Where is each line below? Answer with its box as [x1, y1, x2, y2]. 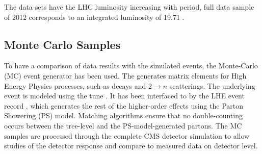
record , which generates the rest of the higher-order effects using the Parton [4, 100, 244, 111]
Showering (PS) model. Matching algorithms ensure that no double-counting [4, 110, 243, 121]
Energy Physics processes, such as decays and [4, 80, 146, 91]
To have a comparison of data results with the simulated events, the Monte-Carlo [4, 60, 258, 71]
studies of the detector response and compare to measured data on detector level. [4, 140, 258, 151]
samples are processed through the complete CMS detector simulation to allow [4, 130, 250, 141]
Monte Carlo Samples [4, 36, 121, 52]
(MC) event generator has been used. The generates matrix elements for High [4, 70, 247, 81]
